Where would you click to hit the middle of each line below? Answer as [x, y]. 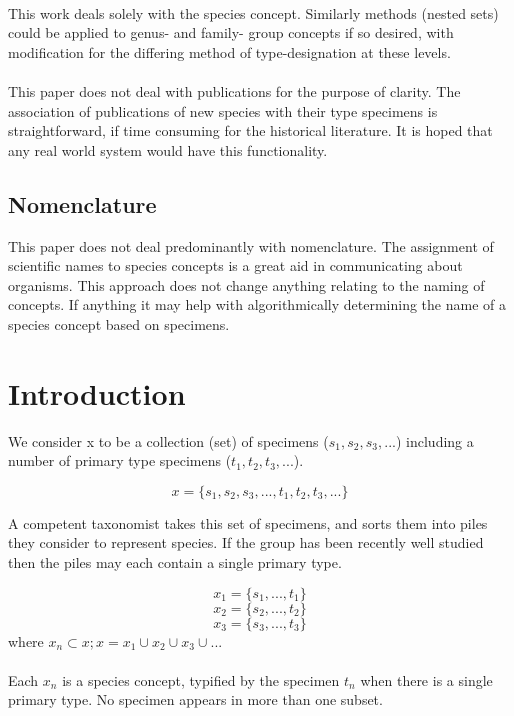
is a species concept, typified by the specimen [201, 679]
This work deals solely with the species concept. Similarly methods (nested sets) [253, 12]
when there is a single [426, 679]
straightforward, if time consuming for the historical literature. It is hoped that [250, 130]
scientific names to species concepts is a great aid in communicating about [235, 265]
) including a [434, 440]
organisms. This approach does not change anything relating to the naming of [246, 284]
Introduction [97, 392]
